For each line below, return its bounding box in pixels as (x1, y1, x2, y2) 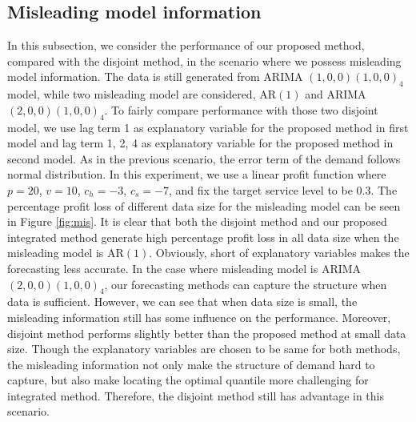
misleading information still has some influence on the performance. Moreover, (7, 308, 391, 325)
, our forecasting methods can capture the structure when (104, 275, 387, 292)
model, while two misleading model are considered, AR (7, 86, 277, 102)
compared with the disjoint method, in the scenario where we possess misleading (7, 52, 402, 69)
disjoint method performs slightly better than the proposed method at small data (7, 324, 406, 341)
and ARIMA (305, 86, 366, 102)
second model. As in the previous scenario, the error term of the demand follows (7, 150, 401, 167)
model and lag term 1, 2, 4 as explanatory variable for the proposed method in (7, 135, 394, 151)
